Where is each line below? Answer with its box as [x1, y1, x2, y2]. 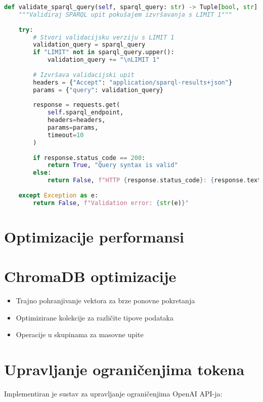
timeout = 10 [47, 131, 84, 139]
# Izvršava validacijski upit [33, 71, 135, 78]
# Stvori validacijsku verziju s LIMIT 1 [33, 33, 174, 41]
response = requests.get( [33, 101, 120, 109]
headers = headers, [47, 116, 106, 124]
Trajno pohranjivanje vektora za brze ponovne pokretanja [16, 295, 195, 306]
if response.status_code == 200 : [33, 154, 146, 162]
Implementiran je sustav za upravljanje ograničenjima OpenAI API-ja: [4, 388, 223, 399]
